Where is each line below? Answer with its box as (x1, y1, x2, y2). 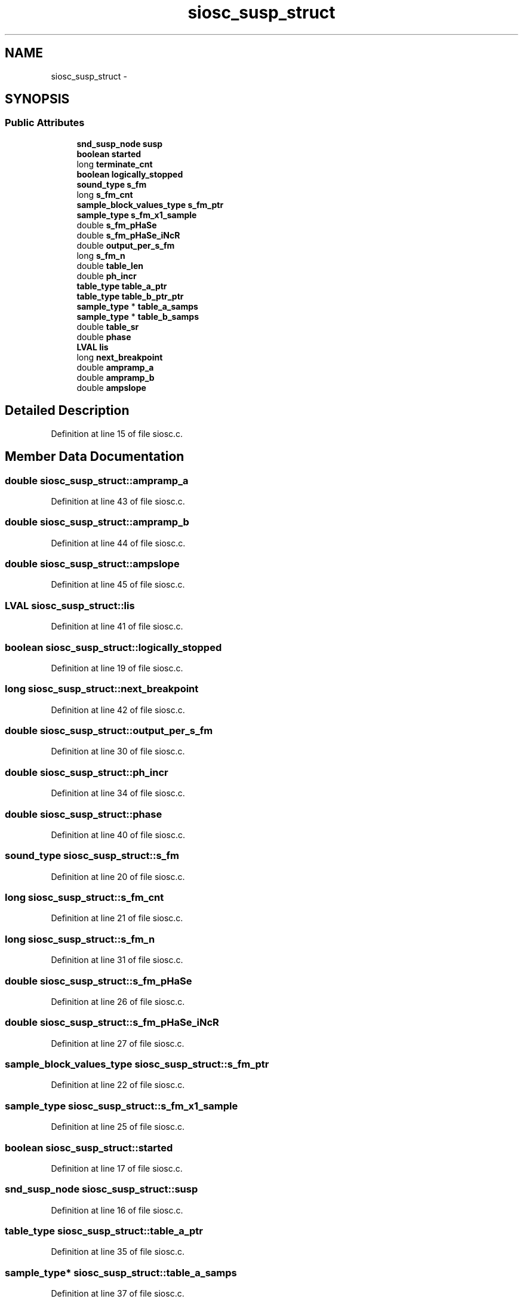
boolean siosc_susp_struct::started (5, 1141, 173, 1154)
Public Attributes (5, 117, 85, 129)
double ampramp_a (76, 362, 154, 372)
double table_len (76, 260, 143, 271)
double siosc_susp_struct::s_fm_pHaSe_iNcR (5, 1016, 219, 1029)
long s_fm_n (76, 250, 125, 261)
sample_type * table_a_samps (76, 301, 198, 311)
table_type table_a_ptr (76, 280, 167, 291)
